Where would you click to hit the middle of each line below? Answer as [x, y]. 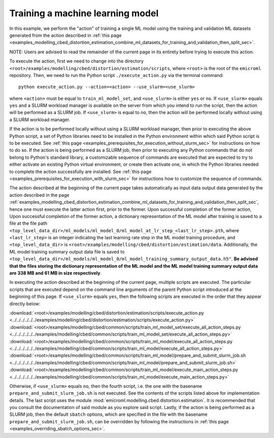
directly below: [25, 304]
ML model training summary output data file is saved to [67, 251]
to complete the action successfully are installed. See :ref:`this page [80, 171]
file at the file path [28, 224]
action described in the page [39, 195]
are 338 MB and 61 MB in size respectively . [55, 273]
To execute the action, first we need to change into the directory [77, 61]
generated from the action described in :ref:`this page [65, 35]
